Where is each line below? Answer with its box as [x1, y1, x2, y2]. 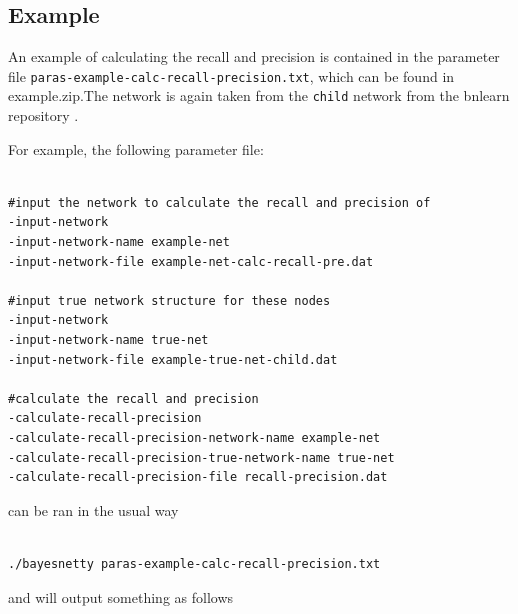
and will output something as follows [8, 586, 234, 607]
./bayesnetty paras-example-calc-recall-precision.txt [8, 556, 381, 571]
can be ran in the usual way [8, 499, 179, 520]
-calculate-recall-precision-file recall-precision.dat [8, 470, 388, 485]
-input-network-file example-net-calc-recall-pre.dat [8, 254, 374, 269]
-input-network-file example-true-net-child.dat [8, 352, 338, 367]
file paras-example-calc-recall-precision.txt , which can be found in [8, 65, 455, 86]
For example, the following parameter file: [8, 138, 264, 159]
